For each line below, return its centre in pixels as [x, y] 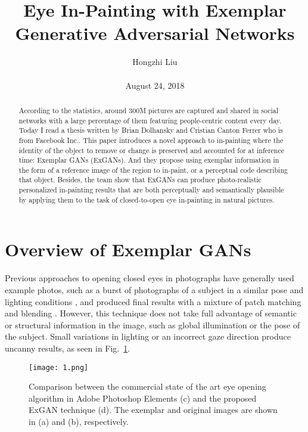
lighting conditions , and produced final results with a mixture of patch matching [153, 301]
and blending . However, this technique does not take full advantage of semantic [151, 313]
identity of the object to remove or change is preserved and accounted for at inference [152, 150]
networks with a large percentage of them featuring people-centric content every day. [150, 120]
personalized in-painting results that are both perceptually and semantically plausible [151, 190]
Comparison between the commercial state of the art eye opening [147, 386]
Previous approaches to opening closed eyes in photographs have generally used [150, 278]
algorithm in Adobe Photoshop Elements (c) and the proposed [143, 398]
